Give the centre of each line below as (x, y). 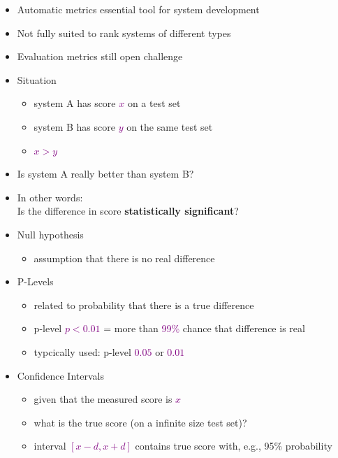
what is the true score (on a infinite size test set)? (140, 422)
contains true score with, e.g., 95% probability (234, 446)
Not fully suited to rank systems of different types (124, 33)
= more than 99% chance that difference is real (204, 328)
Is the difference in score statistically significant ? (128, 211)
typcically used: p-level (82, 351)
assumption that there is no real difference (124, 258)
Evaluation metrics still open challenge (100, 56)
